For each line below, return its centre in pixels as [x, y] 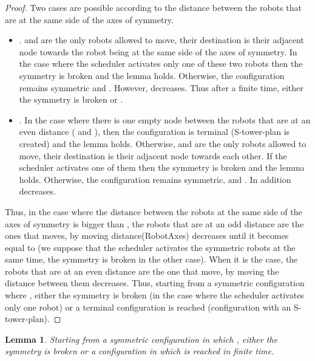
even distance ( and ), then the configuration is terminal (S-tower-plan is [154, 132]
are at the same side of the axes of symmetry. [89, 19]
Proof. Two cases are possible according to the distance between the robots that [153, 7]
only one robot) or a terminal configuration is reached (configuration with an [148, 307]
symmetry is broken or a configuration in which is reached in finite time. [140, 351]
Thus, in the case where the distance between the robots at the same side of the [154, 211]
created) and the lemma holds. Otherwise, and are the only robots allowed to [163, 143]
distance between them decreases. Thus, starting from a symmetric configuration [155, 283]
